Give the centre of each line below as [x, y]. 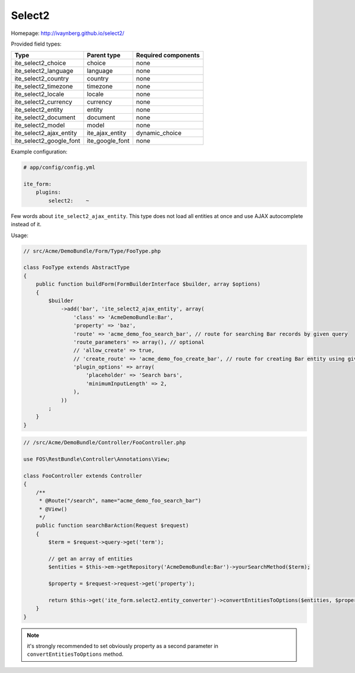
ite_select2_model [40, 126]
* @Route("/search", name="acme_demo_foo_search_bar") [120, 501]
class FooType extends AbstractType [77, 267]
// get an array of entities [91, 559]
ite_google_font [108, 141]
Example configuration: [39, 152]
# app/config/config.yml [59, 168]
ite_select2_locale [39, 94]
